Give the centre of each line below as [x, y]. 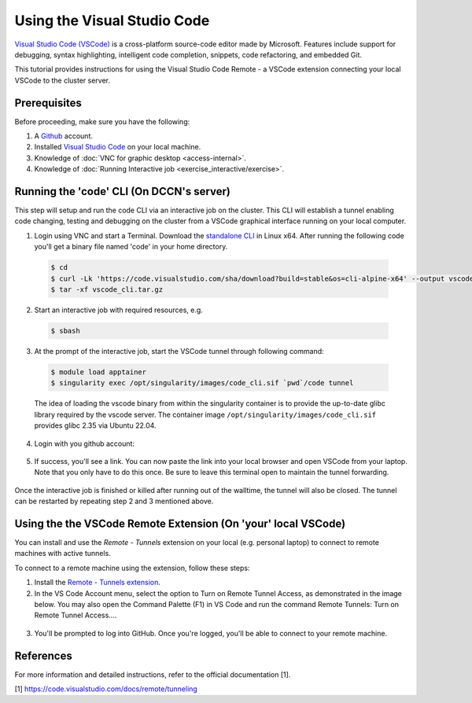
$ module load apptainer [99, 372]
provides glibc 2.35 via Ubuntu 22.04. [95, 425]
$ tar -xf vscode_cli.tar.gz [107, 290]
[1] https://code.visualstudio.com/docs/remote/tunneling [106, 689]
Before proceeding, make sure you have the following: [102, 121]
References [43, 655]
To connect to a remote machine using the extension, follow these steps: [132, 568]
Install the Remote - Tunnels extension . [97, 583]
